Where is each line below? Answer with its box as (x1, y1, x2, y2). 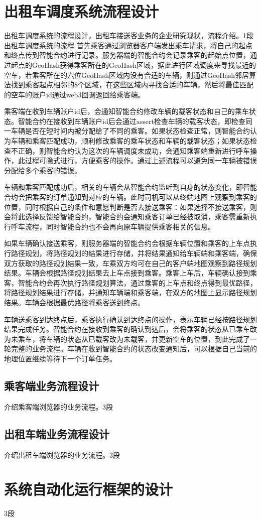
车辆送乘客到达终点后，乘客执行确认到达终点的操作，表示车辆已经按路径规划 (4, 314, 257, 324)
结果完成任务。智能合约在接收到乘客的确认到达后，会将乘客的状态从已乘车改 (4, 324, 257, 334)
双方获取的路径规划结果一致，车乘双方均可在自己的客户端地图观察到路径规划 (4, 257, 257, 268)
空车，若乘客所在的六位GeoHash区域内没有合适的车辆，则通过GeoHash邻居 (4, 69, 249, 80)
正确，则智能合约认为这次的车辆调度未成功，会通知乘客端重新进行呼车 (18, 145, 250, 156)
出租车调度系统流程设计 (4, 1, 159, 22)
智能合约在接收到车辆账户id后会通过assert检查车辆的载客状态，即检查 (18, 115, 245, 126)
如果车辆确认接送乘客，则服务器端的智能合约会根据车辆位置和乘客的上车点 (4, 238, 250, 248)
